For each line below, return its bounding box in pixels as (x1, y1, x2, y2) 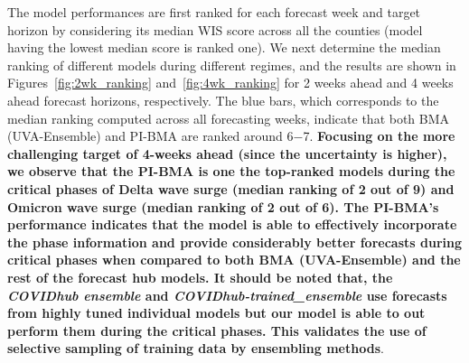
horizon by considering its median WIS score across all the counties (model (7, 20, 423, 39)
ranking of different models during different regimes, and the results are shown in (7, 55, 456, 74)
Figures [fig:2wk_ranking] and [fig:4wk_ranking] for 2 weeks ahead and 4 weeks (7, 73, 454, 92)
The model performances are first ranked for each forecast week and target (7, 3, 421, 21)
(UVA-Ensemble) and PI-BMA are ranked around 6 (7, 126, 294, 145)
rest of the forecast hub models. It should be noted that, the (7, 267, 393, 286)
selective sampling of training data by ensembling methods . (7, 339, 384, 358)
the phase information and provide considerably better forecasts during (7, 232, 462, 251)
